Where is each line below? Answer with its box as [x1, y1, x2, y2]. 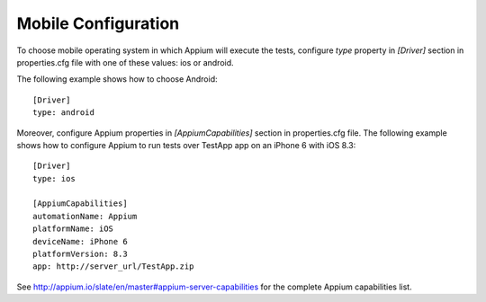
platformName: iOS [32, 224, 114, 234]
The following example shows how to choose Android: [16, 74, 218, 84]
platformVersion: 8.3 [32, 249, 128, 260]
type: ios [32, 173, 76, 183]
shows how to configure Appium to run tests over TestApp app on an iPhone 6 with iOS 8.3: [16, 139, 356, 150]
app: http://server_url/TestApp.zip [32, 262, 194, 271]
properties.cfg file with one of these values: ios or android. [16, 57, 234, 67]
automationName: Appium [32, 211, 138, 221]
